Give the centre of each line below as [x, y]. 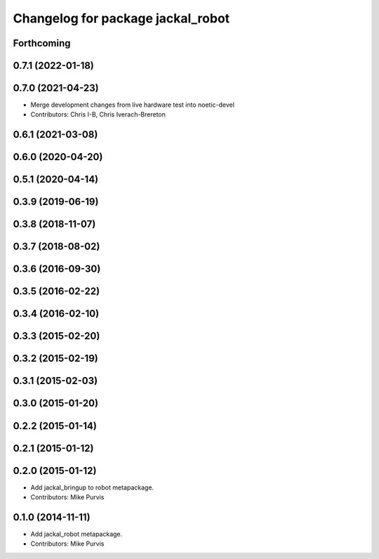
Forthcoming [42, 43]
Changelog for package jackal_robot [121, 18]
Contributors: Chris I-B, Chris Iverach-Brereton [98, 114]
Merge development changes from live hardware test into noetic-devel [133, 105]
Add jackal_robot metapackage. [77, 534]
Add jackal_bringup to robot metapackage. [92, 487]
